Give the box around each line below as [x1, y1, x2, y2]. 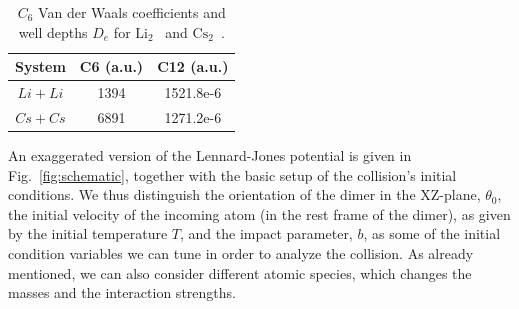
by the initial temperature [8, 223, 168, 244]
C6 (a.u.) [79, 56, 144, 77]
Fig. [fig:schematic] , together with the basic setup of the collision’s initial [8, 164, 457, 185]
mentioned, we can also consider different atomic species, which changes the [8, 262, 472, 283]
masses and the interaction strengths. [8, 282, 236, 303]
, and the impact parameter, [180, 223, 353, 244]
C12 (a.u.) [157, 56, 229, 77]
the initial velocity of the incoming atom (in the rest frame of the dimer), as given [8, 203, 511, 224]
